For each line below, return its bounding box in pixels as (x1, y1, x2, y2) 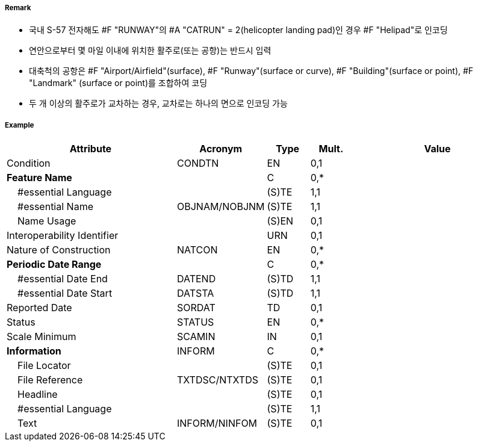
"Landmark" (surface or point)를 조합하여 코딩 (29, 78, 208, 88)
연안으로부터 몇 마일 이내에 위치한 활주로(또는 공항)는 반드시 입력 (29, 45, 272, 56)
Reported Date (7, 302, 72, 314)
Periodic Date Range (7, 258, 102, 271)
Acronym (199, 143, 243, 155)
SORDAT (176, 302, 216, 314)
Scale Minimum (7, 330, 76, 343)
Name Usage (17, 215, 76, 228)
